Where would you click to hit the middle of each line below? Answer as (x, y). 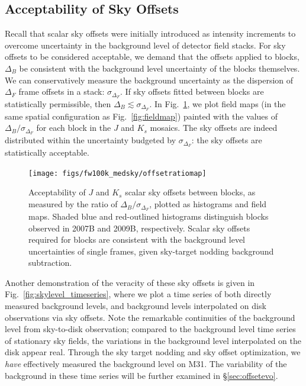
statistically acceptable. (47, 152)
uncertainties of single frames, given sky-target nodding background (151, 251)
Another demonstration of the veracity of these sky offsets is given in (130, 282)
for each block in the (74, 128)
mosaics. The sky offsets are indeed (214, 128)
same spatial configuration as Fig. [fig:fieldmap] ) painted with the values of (141, 116)
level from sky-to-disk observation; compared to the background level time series (150, 329)
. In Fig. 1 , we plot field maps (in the (218, 104)
